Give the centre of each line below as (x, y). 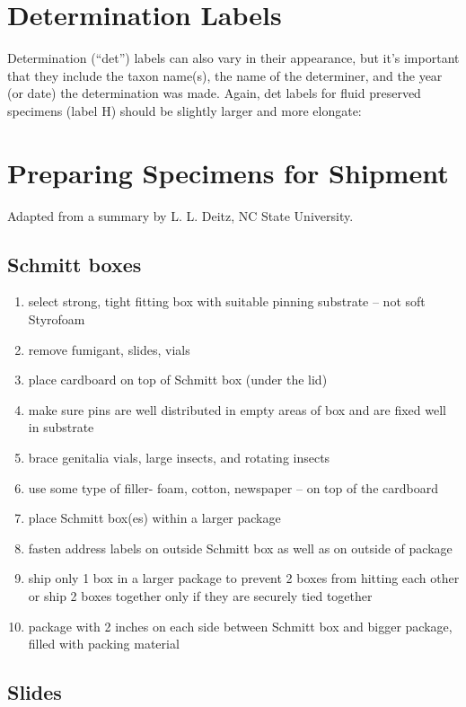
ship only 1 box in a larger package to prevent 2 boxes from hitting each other (244, 578)
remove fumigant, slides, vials (109, 349)
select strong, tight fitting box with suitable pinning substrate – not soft (227, 301)
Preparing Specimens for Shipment (228, 172)
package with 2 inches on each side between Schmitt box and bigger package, (240, 626)
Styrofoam (57, 319)
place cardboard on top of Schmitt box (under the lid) (178, 380)
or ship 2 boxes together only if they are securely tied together (200, 595)
